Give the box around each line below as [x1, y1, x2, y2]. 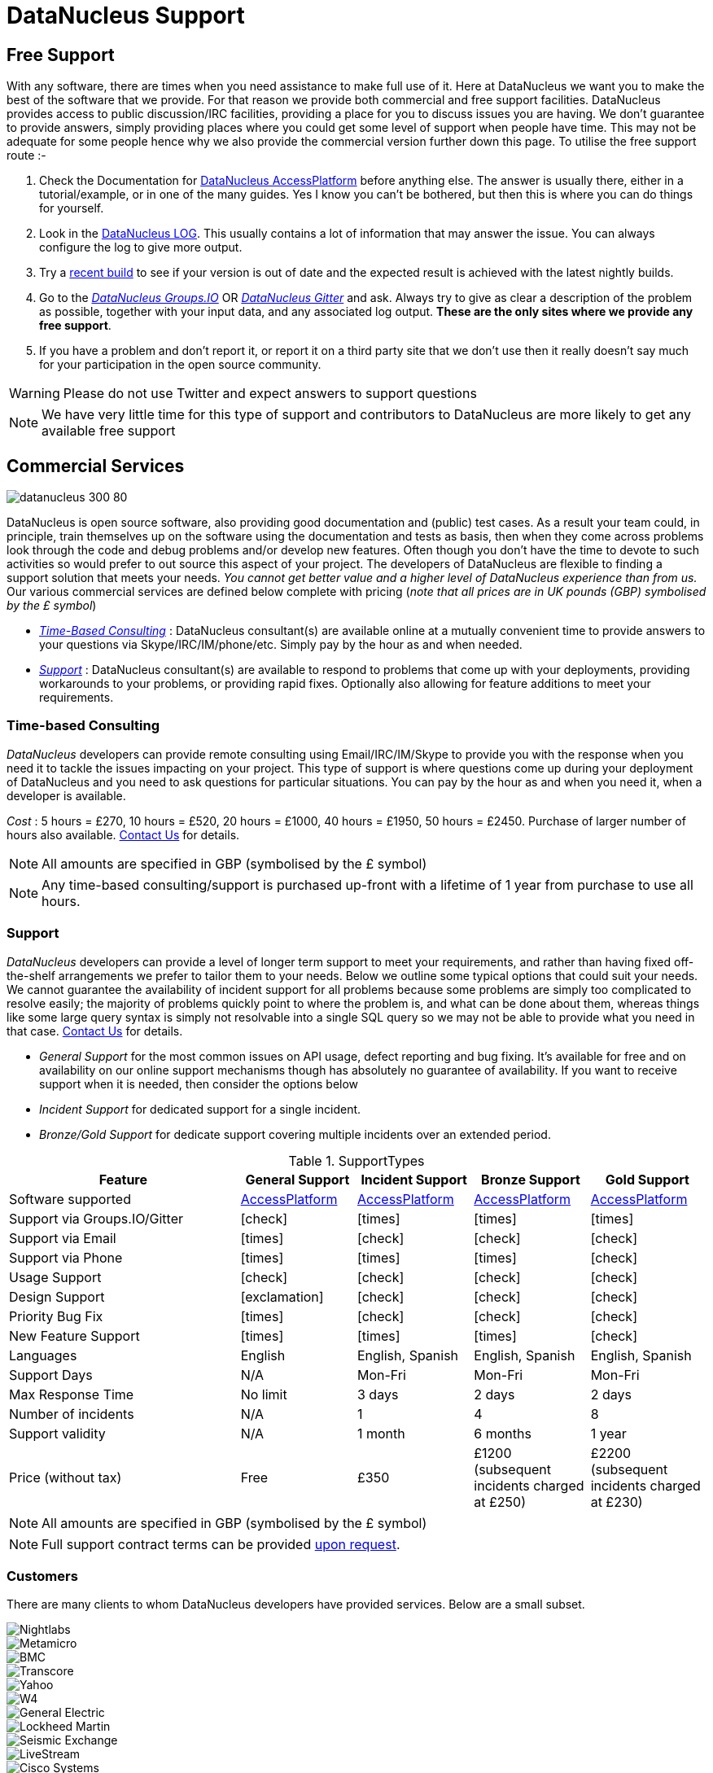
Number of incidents [9, 1405, 134, 1422]
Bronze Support [481, 1171, 580, 1188]
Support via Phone [9, 1249, 123, 1266]
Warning [9, 385, 60, 402]
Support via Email [9, 1229, 116, 1246]
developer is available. [7, 788, 126, 803]
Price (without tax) [9, 1469, 122, 1486]
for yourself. [39, 201, 104, 216]
